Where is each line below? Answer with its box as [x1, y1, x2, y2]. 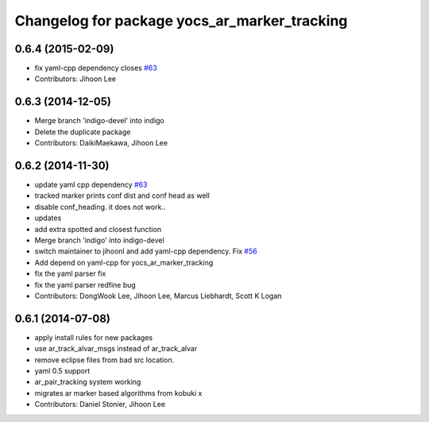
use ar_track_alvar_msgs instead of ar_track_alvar [34, 344, 198, 354]
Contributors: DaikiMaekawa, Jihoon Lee [34, 138, 168, 148]
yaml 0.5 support [34, 366, 91, 376]
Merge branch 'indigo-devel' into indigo [34, 116, 164, 126]
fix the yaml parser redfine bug [34, 280, 137, 289]
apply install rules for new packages [34, 332, 153, 342]
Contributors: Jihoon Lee [34, 74, 117, 83]
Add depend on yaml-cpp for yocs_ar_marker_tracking [34, 257, 214, 267]
